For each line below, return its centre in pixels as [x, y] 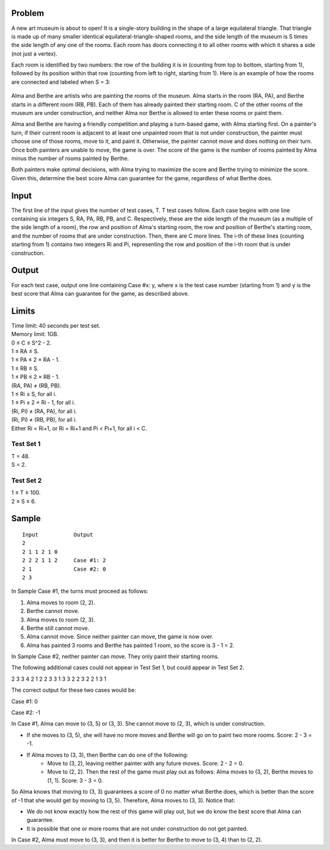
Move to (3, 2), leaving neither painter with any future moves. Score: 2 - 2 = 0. [145, 763]
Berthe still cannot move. [58, 628]
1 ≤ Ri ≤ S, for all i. [34, 394]
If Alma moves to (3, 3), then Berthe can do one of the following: [108, 755]
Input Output [58, 534]
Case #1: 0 [24, 701]
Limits [23, 311]
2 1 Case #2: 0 [64, 569]
